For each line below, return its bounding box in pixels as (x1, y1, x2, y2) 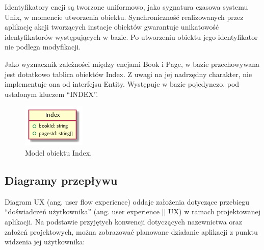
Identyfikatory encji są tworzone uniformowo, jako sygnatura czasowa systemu (5, 2, 248, 12)
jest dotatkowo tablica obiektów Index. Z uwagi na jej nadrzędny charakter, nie (5, 68, 252, 79)
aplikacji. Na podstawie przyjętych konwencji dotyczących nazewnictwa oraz (5, 216, 243, 227)
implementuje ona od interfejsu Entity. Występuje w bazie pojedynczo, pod (5, 79, 240, 89)
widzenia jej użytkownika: (5, 236, 85, 247)
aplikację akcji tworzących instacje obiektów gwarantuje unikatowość (5, 21, 219, 32)
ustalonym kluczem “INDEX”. (5, 88, 98, 99)
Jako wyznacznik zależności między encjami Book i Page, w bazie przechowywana (5, 58, 259, 69)
